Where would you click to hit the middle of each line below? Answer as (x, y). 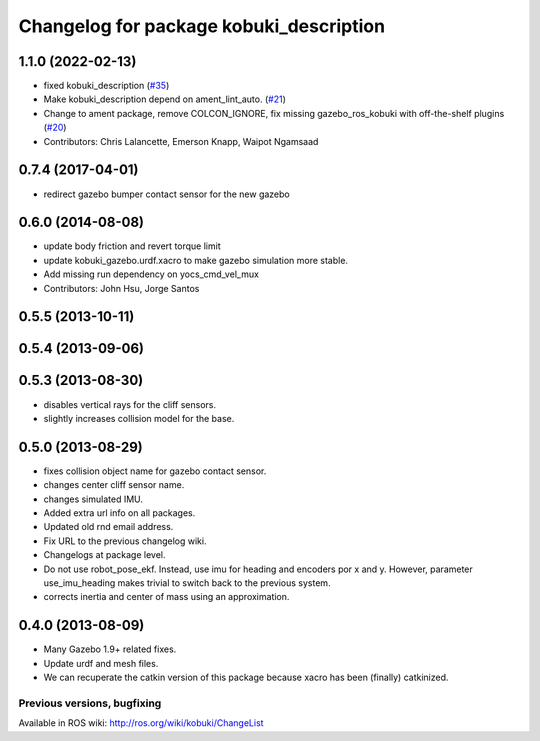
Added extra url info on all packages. (119, 513)
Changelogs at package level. (104, 555)
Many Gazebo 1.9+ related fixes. (110, 649)
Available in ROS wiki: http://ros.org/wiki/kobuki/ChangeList (141, 723)
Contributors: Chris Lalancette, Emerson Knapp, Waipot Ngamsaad (181, 141)
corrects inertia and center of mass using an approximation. (166, 597)
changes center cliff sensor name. (114, 485)
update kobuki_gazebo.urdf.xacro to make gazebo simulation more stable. (196, 260)
